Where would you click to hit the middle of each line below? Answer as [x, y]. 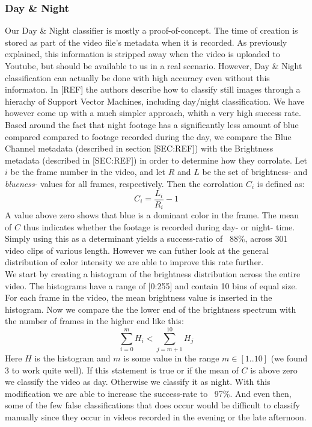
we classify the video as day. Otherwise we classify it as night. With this [138, 382]
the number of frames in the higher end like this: [94, 321]
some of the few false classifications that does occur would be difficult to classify [152, 405]
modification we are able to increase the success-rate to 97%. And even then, [148, 393]
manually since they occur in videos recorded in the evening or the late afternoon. [156, 417]
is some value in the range [171, 358]
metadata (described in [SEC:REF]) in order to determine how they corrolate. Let [156, 160]
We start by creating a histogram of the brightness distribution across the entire [153, 274]
